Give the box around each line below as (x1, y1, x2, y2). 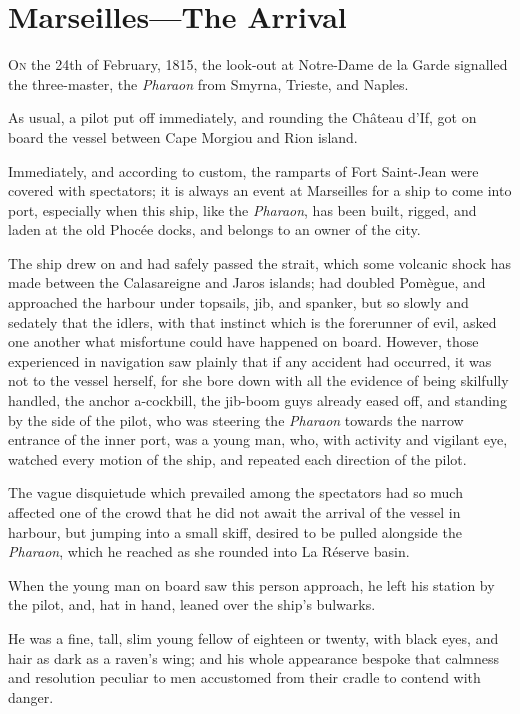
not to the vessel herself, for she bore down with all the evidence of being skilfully (8, 370, 509, 391)
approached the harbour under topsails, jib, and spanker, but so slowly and (8, 292, 469, 313)
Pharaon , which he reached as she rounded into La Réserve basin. (8, 541, 410, 562)
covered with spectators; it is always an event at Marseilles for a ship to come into (8, 180, 512, 201)
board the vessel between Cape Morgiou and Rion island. (8, 126, 358, 147)
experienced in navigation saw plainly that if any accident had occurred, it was (8, 350, 492, 371)
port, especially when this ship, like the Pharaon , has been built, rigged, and (8, 199, 477, 220)
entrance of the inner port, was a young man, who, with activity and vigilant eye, (8, 429, 508, 450)
